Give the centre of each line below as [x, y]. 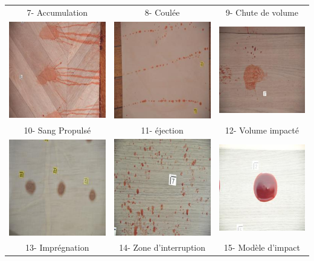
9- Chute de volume [262, 12]
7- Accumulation [57, 12]
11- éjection [162, 130]
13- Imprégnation [57, 247]
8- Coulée [162, 12]
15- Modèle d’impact [262, 247]
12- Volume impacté [262, 130]
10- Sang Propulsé [57, 130]
